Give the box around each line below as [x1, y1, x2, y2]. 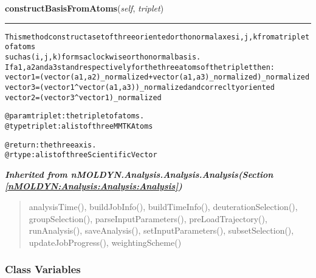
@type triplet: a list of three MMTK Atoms [5, 121, 153, 131]
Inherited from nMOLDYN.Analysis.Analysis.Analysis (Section [5, 168, 273, 180]
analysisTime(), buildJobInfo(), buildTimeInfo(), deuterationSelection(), [29, 200, 298, 212]
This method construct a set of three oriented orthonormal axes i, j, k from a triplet [5, 32, 310, 41]
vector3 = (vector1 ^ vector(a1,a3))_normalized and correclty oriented [5, 83, 275, 92]
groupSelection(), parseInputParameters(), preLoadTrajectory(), [29, 212, 267, 225]
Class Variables [5, 262, 81, 277]
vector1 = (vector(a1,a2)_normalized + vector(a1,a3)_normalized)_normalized [5, 73, 310, 82]
